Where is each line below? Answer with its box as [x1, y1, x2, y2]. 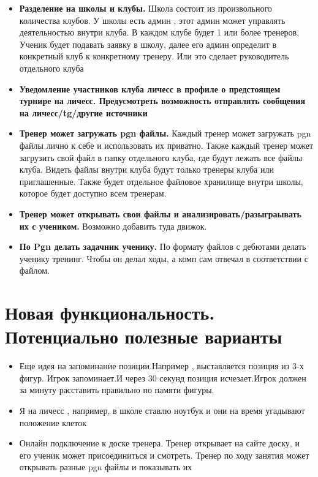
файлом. [19, 264, 50, 277]
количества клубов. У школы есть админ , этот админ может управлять [19, 13, 286, 26]
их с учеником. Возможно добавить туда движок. [19, 219, 207, 232]
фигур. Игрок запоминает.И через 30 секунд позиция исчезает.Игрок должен [19, 371, 306, 384]
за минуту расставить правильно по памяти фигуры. [19, 383, 214, 396]
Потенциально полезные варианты [5, 324, 282, 349]
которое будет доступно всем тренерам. [19, 187, 167, 200]
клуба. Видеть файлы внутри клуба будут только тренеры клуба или [19, 163, 274, 176]
